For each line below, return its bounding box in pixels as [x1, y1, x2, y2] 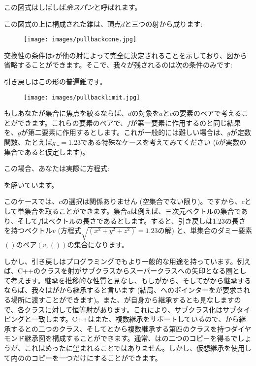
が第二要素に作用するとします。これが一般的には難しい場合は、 [21, 127, 227, 137]
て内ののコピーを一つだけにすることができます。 [4, 352, 162, 363]
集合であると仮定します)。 [4, 146, 90, 157]
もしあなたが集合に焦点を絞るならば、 [4, 108, 128, 118]
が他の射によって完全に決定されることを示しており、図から [55, 50, 247, 60]
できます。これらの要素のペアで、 [17, 117, 128, 128]
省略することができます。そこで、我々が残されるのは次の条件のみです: [4, 60, 232, 70]
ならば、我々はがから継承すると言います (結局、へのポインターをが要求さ [4, 285, 244, 295]
